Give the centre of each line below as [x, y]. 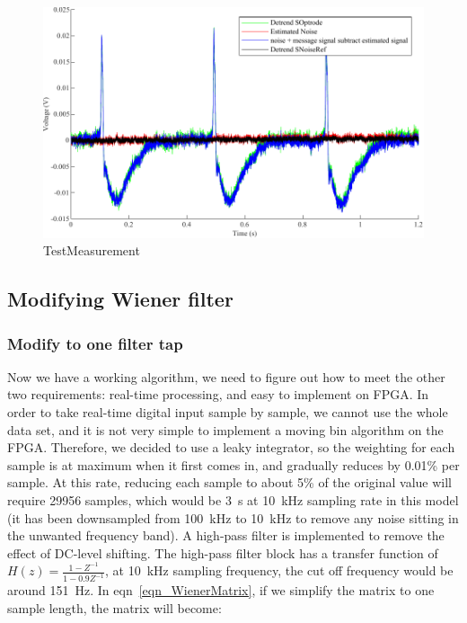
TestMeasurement [92, 250]
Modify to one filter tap [95, 343]
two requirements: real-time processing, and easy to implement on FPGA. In [218, 394]
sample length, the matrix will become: [115, 607]
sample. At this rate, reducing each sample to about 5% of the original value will [229, 482]
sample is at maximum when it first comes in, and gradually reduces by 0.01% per [233, 464]
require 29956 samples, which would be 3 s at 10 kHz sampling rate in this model [233, 500]
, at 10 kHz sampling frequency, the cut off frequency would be [279, 570]
